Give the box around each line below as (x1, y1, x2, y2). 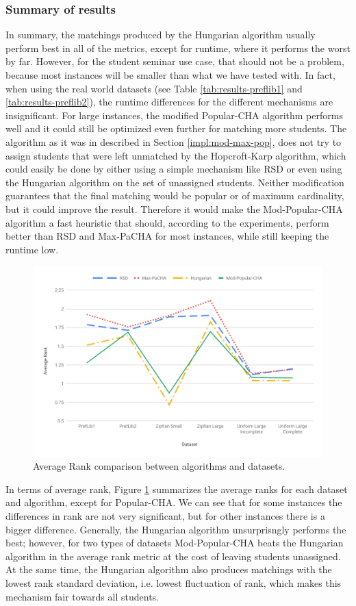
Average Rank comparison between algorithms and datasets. (33, 459, 285, 473)
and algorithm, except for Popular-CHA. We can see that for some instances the (5, 495, 342, 509)
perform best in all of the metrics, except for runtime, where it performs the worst (5, 40, 351, 55)
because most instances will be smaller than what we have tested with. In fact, (5, 68, 335, 81)
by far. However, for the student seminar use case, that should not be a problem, (5, 54, 344, 68)
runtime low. (5, 242, 59, 256)
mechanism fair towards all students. (5, 589, 159, 603)
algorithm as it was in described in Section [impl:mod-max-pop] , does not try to (5, 134, 342, 149)
